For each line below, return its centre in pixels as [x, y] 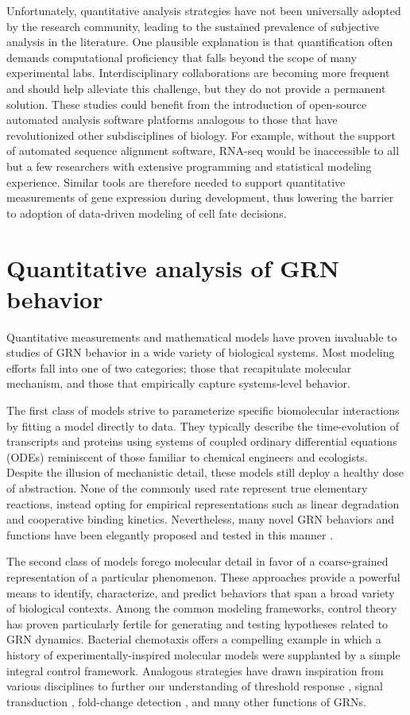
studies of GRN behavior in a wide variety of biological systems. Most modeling [201, 352]
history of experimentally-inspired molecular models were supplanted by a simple [203, 654]
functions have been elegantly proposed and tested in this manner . [170, 534]
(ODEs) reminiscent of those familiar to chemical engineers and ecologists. [187, 456]
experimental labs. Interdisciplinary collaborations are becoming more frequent [198, 73]
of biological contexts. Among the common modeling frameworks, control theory [202, 608]
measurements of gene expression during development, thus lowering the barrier [200, 197]
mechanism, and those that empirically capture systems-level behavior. [178, 383]
